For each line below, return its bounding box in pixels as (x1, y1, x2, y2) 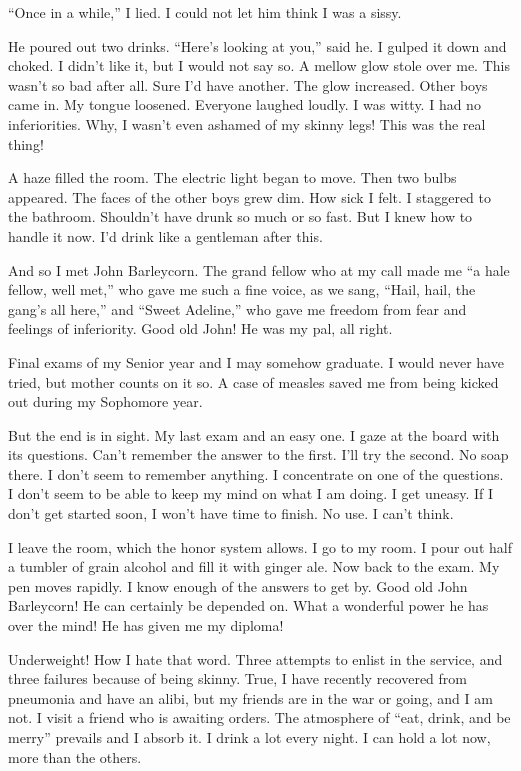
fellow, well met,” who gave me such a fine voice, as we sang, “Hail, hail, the (8, 279, 476, 300)
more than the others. (8, 746, 142, 767)
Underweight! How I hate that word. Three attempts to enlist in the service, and (8, 648, 503, 669)
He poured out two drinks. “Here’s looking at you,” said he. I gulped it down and (8, 35, 507, 56)
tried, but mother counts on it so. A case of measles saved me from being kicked (8, 371, 499, 392)
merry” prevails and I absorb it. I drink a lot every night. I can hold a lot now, (8, 727, 491, 747)
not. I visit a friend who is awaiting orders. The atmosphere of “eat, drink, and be (8, 707, 511, 728)
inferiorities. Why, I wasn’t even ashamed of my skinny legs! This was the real (8, 113, 486, 134)
